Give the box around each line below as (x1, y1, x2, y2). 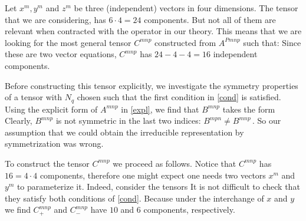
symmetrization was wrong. (5, 137, 104, 150)
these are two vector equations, (5, 48, 117, 60)
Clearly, (5, 114, 32, 127)
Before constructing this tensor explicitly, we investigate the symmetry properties (5, 79, 298, 91)
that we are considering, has (5, 13, 106, 25)
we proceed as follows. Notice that (113, 157, 236, 169)
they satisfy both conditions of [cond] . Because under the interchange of (5, 192, 264, 204)
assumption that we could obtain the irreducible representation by (5, 126, 244, 138)
